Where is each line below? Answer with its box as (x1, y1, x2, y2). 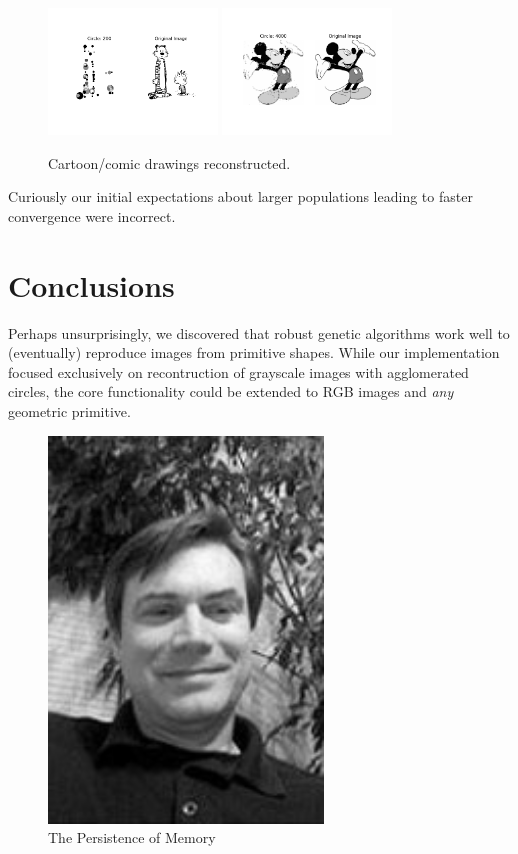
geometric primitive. (8, 401, 131, 422)
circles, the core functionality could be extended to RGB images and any (8, 381, 454, 402)
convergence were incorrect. (8, 205, 176, 226)
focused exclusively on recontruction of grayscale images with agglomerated (8, 361, 469, 382)
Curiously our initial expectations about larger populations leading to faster (8, 186, 473, 207)
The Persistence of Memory (48, 827, 216, 848)
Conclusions (8, 264, 175, 305)
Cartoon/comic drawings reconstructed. (48, 152, 291, 173)
